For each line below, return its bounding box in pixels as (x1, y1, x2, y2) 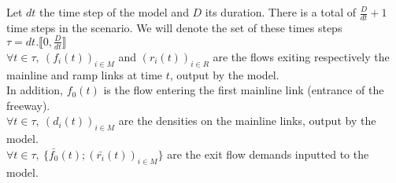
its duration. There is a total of (205, 4, 357, 20)
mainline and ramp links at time (6, 66, 163, 82)
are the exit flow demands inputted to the (167, 145, 369, 162)
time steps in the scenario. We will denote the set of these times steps (6, 19, 342, 35)
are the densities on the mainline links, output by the (118, 112, 376, 129)
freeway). (6, 97, 50, 113)
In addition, (6, 82, 63, 98)
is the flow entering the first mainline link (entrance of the (103, 82, 384, 98)
